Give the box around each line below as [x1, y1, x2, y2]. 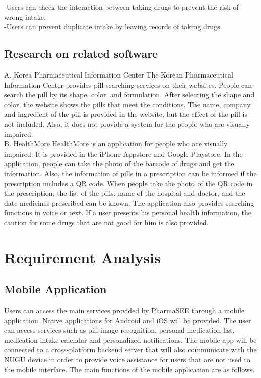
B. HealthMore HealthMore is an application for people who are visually [4, 138, 228, 149]
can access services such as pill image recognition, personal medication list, [4, 325, 235, 335]
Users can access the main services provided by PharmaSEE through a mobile [4, 305, 245, 316]
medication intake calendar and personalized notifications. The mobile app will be [4, 334, 257, 345]
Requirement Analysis [4, 247, 161, 267]
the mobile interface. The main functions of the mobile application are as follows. [4, 364, 255, 374]
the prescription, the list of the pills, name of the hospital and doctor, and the [4, 188, 245, 198]
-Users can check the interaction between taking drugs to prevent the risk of [4, 2, 239, 12]
